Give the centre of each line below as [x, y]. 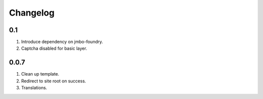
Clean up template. [40, 74]
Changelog [32, 13]
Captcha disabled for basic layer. [54, 48]
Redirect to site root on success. [54, 81]
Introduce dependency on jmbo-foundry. [62, 42]
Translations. [34, 88]
